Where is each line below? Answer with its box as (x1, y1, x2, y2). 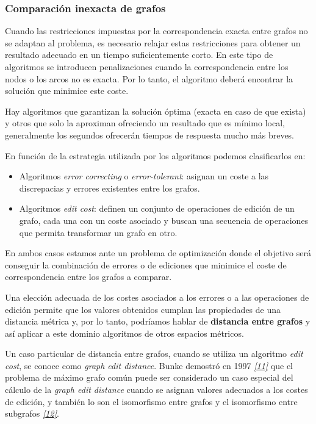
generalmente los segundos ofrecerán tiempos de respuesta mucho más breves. (5, 128, 295, 141)
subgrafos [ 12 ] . (5, 407, 59, 420)
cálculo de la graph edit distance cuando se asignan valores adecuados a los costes (5, 383, 308, 396)
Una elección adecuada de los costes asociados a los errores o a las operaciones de (5, 290, 309, 303)
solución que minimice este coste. (5, 84, 129, 97)
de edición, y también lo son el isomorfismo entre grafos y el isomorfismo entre (5, 395, 298, 408)
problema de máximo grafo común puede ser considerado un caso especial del (5, 371, 293, 384)
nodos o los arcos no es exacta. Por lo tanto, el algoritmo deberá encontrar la (5, 72, 293, 85)
